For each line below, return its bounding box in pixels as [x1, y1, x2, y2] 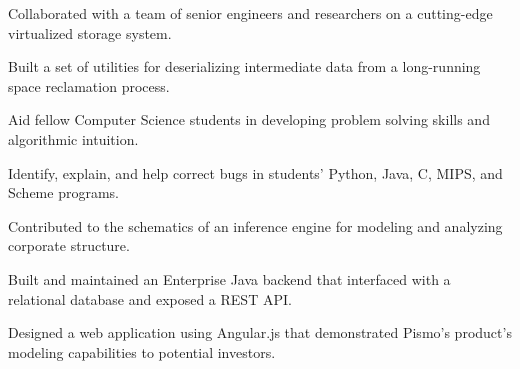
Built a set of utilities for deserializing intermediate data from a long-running [8, 56, 481, 77]
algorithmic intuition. [8, 128, 139, 149]
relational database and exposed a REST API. [8, 288, 292, 309]
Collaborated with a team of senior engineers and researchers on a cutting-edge [8, 3, 493, 23]
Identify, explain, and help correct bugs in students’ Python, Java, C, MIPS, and [8, 162, 503, 183]
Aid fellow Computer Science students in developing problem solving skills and [8, 109, 490, 130]
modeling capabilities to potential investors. [8, 341, 276, 362]
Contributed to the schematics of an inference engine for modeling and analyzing [8, 215, 503, 236]
